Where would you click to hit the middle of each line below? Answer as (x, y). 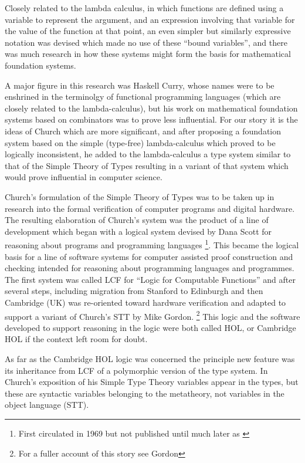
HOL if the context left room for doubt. (76, 339)
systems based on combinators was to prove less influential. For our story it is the (151, 119)
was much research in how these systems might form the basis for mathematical (148, 54)
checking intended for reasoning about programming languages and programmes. (150, 268)
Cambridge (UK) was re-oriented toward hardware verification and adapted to (145, 302)
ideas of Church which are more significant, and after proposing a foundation (143, 131)
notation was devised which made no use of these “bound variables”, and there (146, 42)
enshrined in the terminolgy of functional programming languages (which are (143, 97)
